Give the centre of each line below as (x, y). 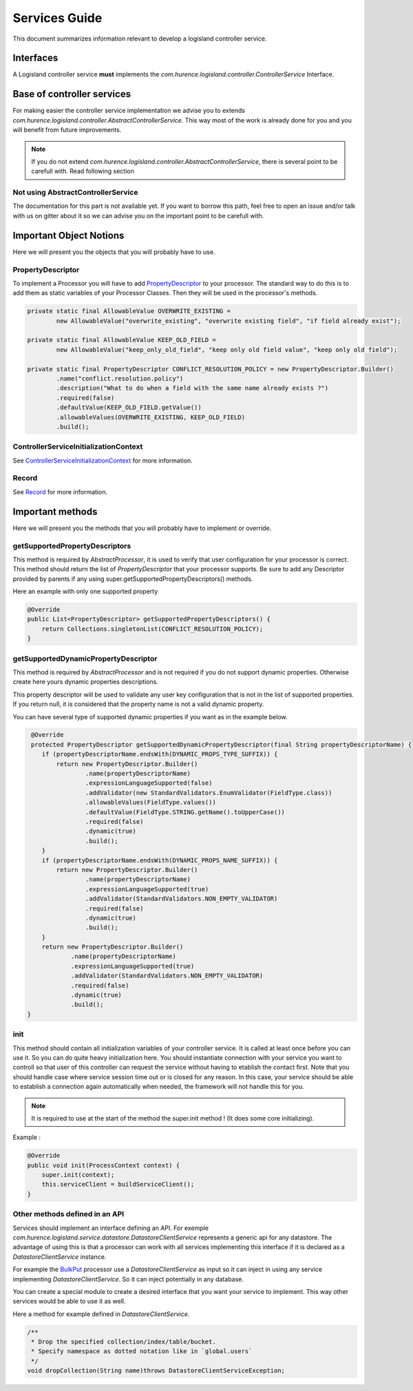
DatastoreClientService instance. (60, 1257)
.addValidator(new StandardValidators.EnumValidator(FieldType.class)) (209, 793)
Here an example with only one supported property (85, 591)
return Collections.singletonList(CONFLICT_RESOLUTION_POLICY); (152, 629)
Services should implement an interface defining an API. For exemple (111, 1228)
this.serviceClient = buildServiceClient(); (118, 1185)
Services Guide (57, 18)
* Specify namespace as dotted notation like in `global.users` (142, 1351)
